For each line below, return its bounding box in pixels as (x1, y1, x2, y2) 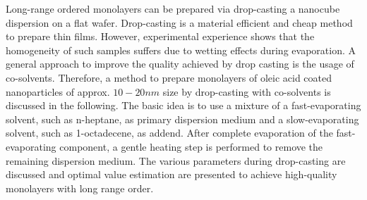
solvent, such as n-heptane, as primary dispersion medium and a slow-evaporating (6, 111, 359, 126)
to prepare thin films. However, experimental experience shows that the (6, 29, 315, 44)
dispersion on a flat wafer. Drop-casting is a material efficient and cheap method (6, 15, 353, 30)
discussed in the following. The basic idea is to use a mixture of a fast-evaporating (6, 98, 361, 113)
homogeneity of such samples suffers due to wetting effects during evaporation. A (6, 42, 356, 57)
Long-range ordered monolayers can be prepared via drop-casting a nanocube (6, 1, 340, 15)
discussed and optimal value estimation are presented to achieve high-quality (6, 167, 337, 182)
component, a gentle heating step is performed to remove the (59, 139, 323, 154)
